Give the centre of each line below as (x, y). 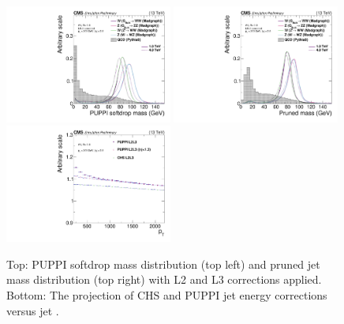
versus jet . (33, 310)
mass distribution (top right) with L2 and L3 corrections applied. (164, 279)
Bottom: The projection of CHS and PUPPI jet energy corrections (167, 295)
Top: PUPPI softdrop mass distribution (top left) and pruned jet (163, 264)
